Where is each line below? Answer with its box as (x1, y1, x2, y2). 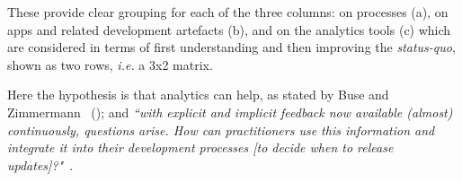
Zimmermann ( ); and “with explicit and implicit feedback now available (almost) (7, 102, 453, 121)
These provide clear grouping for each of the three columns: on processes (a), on (7, 3, 449, 21)
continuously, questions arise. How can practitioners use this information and (7, 120, 435, 139)
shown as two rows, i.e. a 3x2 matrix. (7, 55, 213, 73)
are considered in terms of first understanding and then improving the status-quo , (7, 38, 456, 56)
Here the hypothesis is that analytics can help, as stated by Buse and (7, 85, 389, 104)
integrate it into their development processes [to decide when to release (7, 138, 394, 157)
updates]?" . (7, 155, 74, 174)
